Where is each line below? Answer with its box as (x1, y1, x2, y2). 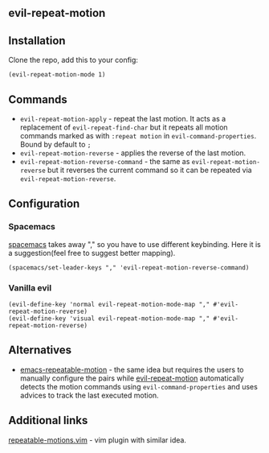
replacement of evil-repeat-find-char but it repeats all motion (19, 122, 228, 132)
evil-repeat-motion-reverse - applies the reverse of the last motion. (19, 148, 247, 158)
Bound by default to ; (19, 140, 92, 150)
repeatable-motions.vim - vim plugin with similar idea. (8, 434, 187, 445)
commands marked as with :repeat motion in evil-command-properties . (19, 131, 257, 141)
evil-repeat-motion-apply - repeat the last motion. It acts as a (19, 114, 226, 124)
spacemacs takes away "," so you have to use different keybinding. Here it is (8, 239, 261, 249)
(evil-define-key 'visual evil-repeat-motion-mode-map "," (8, 315, 210, 323)
